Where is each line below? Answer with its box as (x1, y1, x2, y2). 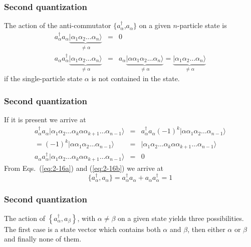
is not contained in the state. (91, 73, 180, 84)
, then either (187, 223, 225, 234)
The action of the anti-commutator (4, 20, 111, 31)
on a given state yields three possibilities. (118, 212, 244, 223)
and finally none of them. (4, 233, 82, 244)
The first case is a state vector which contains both (4, 223, 161, 234)
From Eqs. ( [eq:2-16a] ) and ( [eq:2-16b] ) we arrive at (4, 162, 163, 173)
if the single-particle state (4, 73, 83, 84)
